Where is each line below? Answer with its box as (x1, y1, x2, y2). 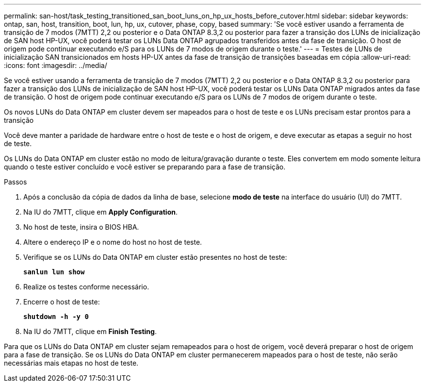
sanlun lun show (23, 268, 85, 276)
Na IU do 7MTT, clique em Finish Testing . (23, 327, 157, 336)
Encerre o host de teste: (23, 298, 100, 306)
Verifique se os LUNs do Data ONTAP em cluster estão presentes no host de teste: (23, 253, 287, 261)
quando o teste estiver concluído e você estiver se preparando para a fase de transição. (4, 163, 286, 171)
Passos (4, 178, 27, 186)
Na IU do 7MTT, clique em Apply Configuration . (23, 208, 178, 216)
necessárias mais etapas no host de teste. (4, 359, 139, 367)
